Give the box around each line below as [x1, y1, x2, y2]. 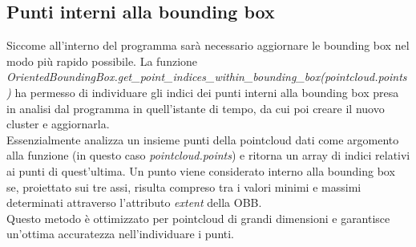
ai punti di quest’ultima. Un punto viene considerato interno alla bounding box [6, 162, 395, 179]
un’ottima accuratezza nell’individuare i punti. [6, 225, 235, 242]
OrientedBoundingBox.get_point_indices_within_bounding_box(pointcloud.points [6, 68, 407, 85]
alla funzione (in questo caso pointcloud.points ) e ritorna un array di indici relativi [6, 147, 410, 164]
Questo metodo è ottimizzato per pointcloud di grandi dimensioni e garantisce [6, 209, 390, 226]
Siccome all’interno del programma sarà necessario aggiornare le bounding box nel [6, 37, 410, 54]
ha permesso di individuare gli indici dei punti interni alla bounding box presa [14, 83, 399, 100]
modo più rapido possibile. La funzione [6, 52, 198, 69]
